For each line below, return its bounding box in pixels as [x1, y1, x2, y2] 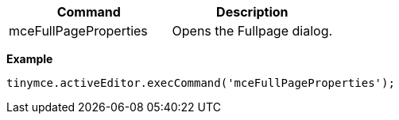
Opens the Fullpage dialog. [172, 23, 333, 39]
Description [216, 4, 289, 20]
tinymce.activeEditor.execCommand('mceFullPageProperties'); [6, 77, 395, 89]
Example [6, 52, 53, 66]
